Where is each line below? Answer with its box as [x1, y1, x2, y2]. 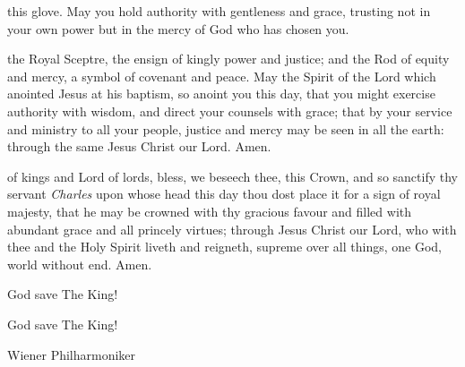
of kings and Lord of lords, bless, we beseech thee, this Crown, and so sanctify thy [7, 166, 458, 185]
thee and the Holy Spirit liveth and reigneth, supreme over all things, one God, [7, 237, 443, 256]
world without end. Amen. [7, 254, 152, 273]
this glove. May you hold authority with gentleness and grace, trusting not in [7, 2, 431, 20]
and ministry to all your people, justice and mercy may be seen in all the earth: [7, 119, 444, 138]
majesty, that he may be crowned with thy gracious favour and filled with [7, 201, 412, 220]
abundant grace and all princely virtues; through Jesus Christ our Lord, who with [7, 219, 457, 238]
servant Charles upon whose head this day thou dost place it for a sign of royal [7, 184, 441, 203]
